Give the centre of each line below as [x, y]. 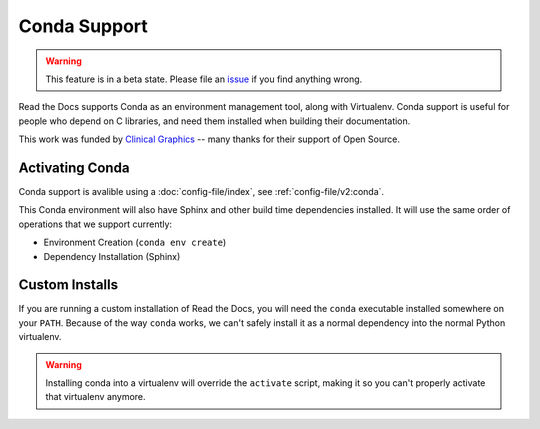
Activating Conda [74, 167]
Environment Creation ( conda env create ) [135, 242]
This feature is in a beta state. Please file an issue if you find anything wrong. [204, 79]
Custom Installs [68, 285]
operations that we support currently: [95, 224]
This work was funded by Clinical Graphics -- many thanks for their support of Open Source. [209, 139]
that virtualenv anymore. [95, 397]
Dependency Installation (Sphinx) [112, 256]
